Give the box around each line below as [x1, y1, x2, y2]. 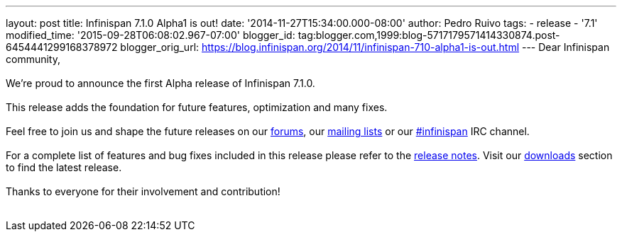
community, [6, 53, 60, 65]
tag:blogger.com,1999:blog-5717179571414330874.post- [298, 29, 560, 41]
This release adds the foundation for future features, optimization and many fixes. [6, 101, 388, 113]
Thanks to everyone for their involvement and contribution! [6, 185, 280, 197]
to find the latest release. [6, 161, 122, 173]
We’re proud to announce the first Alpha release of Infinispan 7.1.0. [6, 77, 315, 89]
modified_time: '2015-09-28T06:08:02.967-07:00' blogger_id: [6, 29, 295, 41]
